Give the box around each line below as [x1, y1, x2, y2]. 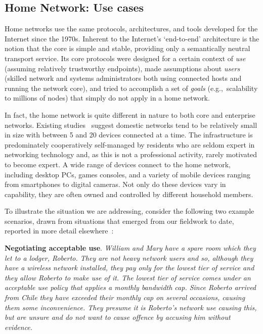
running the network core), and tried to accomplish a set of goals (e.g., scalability [5, 82, 258, 93]
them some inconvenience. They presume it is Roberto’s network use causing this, [5, 302, 257, 312]
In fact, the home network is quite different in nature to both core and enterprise [5, 109, 255, 120]
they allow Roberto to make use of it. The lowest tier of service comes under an [5, 272, 251, 282]
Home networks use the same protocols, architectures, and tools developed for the [5, 23, 258, 34]
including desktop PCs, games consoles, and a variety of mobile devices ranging [5, 169, 251, 179]
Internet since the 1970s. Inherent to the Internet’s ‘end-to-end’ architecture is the [5, 33, 259, 43]
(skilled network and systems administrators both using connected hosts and [5, 73, 242, 83]
